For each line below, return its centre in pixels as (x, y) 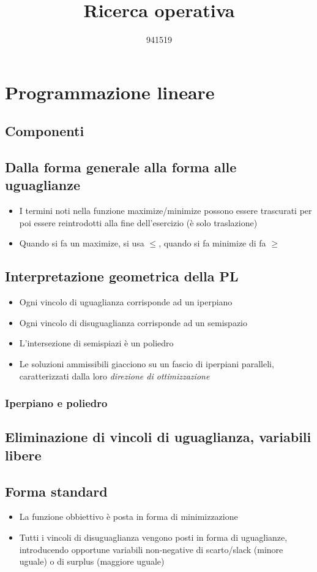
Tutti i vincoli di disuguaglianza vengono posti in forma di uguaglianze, (153, 537)
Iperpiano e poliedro (56, 403)
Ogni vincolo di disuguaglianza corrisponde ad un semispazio (133, 322)
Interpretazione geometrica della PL (122, 276)
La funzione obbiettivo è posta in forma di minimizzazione (129, 517)
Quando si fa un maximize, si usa (82, 243)
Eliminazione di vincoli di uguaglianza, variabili (158, 437)
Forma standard (56, 491)
